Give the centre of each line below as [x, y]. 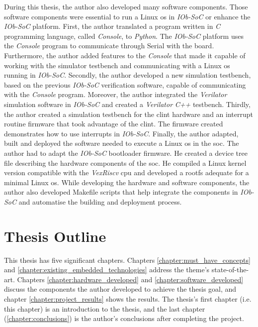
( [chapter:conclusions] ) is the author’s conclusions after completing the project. [124, 318]
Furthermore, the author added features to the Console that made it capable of [125, 55]
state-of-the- [230, 270]
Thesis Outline [55, 236]
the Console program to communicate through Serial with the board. [109, 46]
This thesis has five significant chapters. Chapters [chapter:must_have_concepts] [127, 260]
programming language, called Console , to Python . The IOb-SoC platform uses [124, 36]
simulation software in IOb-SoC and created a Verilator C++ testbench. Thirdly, [127, 104]
